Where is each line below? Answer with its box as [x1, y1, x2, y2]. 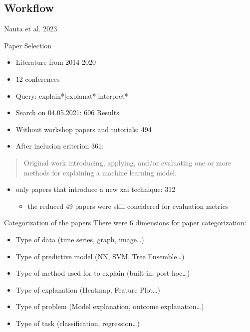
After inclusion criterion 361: [15, 141, 104, 151]
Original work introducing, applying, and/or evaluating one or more [23, 157, 232, 167]
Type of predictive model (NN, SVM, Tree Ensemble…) [15, 251, 185, 261]
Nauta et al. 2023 [4, 23, 57, 34]
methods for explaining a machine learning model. [23, 167, 177, 177]
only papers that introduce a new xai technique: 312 [15, 184, 176, 194]
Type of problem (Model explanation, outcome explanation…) [15, 301, 204, 312]
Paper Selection [4, 40, 52, 50]
